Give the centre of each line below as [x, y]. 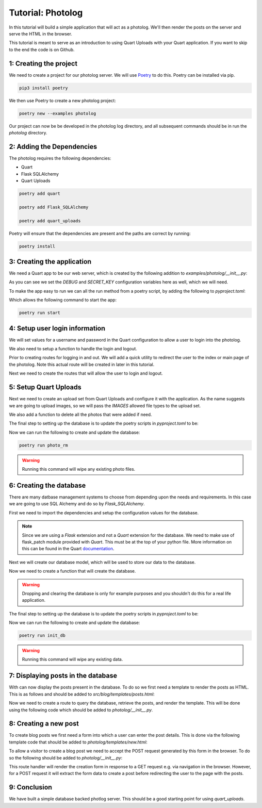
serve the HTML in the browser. [41, 33]
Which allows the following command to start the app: [63, 300]
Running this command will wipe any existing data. [73, 660]
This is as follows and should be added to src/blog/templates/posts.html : [82, 694]
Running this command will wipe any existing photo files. [79, 469]
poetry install [37, 246]
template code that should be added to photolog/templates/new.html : [78, 742]
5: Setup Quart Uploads [45, 388]
